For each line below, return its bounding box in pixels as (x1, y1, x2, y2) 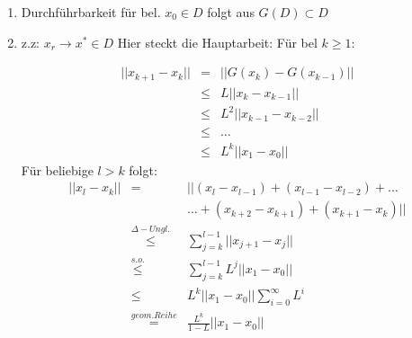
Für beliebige (21, 160, 94, 179)
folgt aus (207, 3, 255, 21)
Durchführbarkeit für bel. (21, 3, 161, 21)
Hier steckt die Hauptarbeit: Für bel (117, 32, 318, 51)
